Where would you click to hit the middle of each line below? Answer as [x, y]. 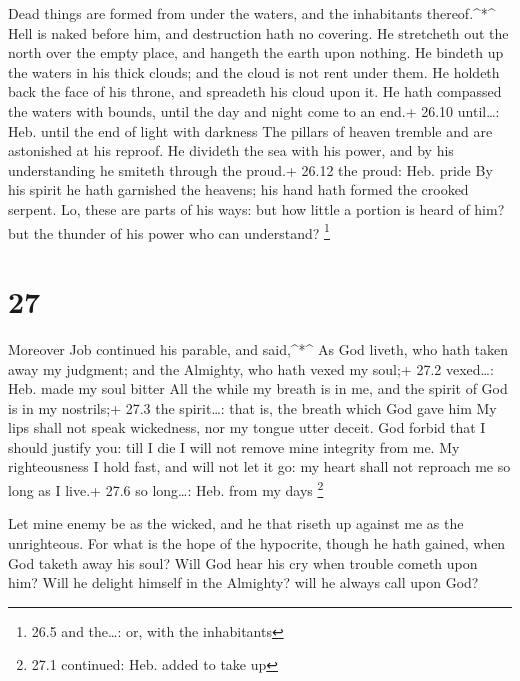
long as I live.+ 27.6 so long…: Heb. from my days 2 [166, 488]
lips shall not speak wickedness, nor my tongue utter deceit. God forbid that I [247, 427]
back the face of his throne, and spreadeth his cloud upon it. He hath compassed [255, 91]
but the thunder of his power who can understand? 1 [169, 231]
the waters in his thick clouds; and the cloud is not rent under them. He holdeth [254, 71]
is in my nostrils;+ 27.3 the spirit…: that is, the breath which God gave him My [252, 407]
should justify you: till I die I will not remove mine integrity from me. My [234, 446]
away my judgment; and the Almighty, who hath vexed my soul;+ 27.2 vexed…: [251, 368]
